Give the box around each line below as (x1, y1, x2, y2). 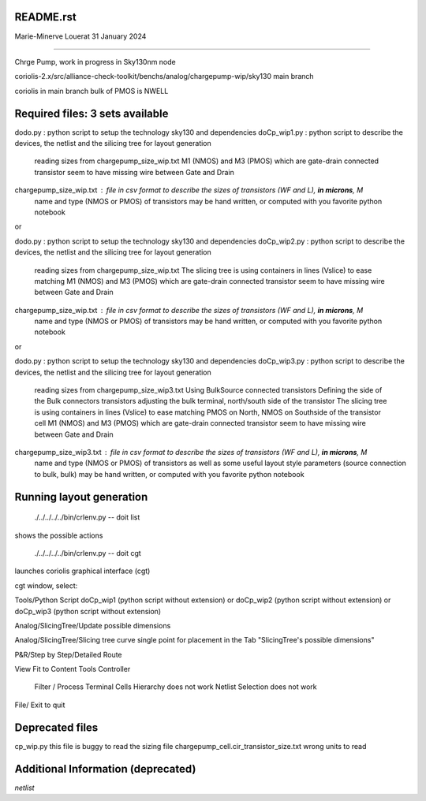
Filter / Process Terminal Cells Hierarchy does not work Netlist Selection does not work (34, 682, 317, 691)
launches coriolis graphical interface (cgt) (14, 566, 151, 576)
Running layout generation (14, 490, 148, 504)
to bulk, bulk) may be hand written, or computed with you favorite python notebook (34, 469, 305, 479)
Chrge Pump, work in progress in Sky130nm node (14, 57, 177, 66)
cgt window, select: (14, 580, 78, 591)
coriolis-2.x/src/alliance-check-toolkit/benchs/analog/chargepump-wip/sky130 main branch (14, 72, 315, 81)
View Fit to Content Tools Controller (14, 665, 131, 674)
